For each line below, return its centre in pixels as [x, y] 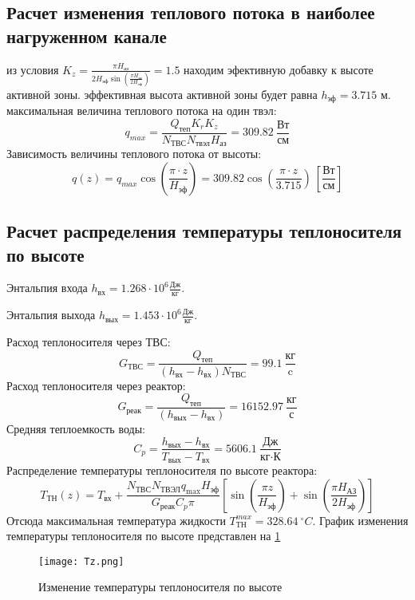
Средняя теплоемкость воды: [76, 428]
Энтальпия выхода [51, 315]
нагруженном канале [87, 36]
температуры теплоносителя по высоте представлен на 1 [144, 536]
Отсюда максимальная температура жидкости [116, 520]
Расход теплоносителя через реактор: [96, 385]
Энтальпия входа [47, 288]
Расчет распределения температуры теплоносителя [204, 231]
